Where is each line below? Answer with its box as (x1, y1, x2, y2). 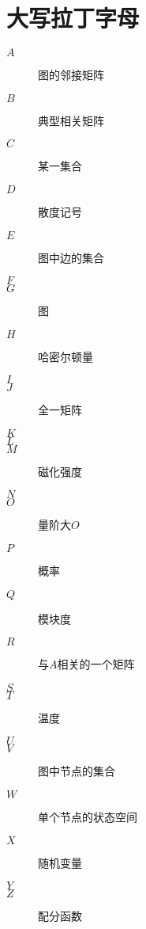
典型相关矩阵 (38, 112, 104, 128)
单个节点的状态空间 (38, 809, 137, 825)
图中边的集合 (38, 249, 104, 265)
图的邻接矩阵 (38, 67, 104, 83)
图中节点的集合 (38, 763, 115, 779)
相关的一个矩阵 (57, 656, 135, 672)
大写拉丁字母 (6, 2, 140, 34)
